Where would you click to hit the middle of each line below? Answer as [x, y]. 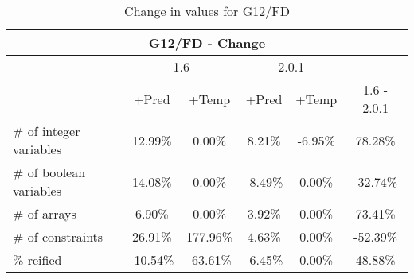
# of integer [47, 131]
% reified [37, 260]
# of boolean [49, 172]
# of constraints [58, 236]
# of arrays [45, 213]
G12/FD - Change [207, 43]
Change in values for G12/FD [207, 11]
